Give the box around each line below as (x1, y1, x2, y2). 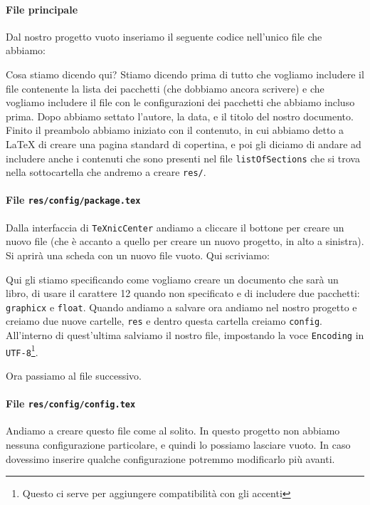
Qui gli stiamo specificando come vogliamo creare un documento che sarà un (6, 271, 339, 286)
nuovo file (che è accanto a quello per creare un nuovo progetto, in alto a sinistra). (6, 234, 364, 249)
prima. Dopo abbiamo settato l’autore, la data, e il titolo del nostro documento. (6, 108, 354, 123)
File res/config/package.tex (6, 192, 141, 207)
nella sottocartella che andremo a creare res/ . (6, 165, 206, 179)
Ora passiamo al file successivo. (6, 368, 142, 383)
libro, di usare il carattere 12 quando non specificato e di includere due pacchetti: (6, 286, 360, 301)
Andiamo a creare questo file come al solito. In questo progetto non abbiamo (6, 423, 340, 438)
